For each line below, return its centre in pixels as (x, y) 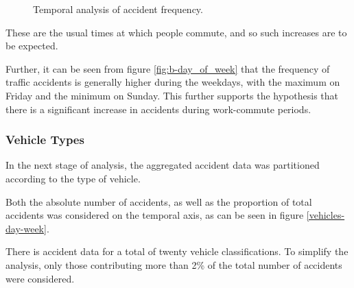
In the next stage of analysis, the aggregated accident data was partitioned (163, 165)
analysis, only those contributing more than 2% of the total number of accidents (174, 264)
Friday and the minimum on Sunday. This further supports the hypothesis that (172, 95)
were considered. (40, 278)
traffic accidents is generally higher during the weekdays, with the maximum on (173, 82)
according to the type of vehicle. (73, 178)
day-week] (26, 228)
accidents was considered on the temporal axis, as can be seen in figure (155, 215)
